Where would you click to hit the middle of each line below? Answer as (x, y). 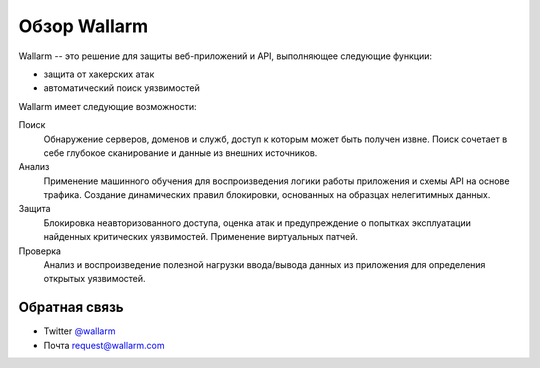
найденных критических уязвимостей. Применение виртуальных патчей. (201, 237)
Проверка (40, 251)
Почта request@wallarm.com (104, 345)
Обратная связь (71, 307)
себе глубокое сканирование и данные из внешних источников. (180, 152)
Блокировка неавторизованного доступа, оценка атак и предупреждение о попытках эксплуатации (257, 222)
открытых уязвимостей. (94, 279)
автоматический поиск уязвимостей (121, 88)
